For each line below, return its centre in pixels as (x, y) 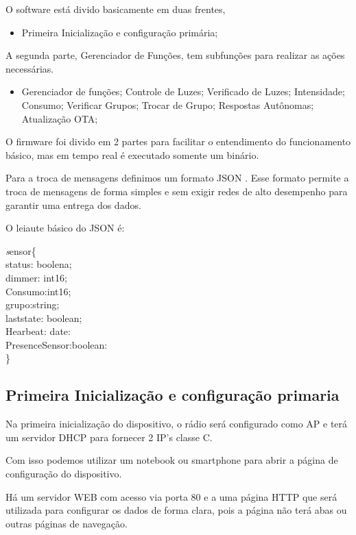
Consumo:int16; (38, 291)
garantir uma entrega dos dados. (73, 204)
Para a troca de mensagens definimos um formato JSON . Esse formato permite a (177, 178)
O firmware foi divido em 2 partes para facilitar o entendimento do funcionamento (178, 141)
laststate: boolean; (44, 318)
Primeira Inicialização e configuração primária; (120, 32)
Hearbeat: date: (38, 331)
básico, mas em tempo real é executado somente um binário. (132, 154)
